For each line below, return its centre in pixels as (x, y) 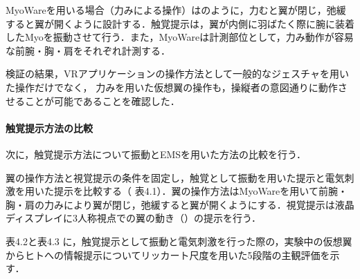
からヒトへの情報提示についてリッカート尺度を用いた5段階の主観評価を (168, 254)
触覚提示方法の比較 (49, 127)
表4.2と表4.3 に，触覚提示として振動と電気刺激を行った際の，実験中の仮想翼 (179, 241)
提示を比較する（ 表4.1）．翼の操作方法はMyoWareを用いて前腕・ (200, 191)
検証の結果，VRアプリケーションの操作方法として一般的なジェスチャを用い (177, 74)
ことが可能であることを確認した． (102, 100)
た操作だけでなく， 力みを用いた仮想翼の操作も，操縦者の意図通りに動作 (172, 87)
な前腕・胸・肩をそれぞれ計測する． (88, 50)
